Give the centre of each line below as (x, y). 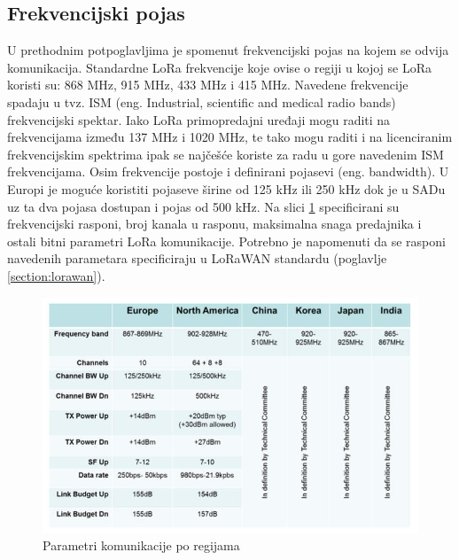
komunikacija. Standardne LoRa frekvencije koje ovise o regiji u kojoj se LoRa (220, 67)
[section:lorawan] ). (56, 275)
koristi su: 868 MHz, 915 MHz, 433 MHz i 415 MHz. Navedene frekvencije (208, 85)
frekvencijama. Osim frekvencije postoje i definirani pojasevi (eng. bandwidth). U (228, 171)
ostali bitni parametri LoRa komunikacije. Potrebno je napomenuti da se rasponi (226, 241)
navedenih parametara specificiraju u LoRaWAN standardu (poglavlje (197, 258)
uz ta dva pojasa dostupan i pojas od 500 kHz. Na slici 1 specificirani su (203, 206)
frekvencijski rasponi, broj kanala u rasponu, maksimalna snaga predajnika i (214, 224)
